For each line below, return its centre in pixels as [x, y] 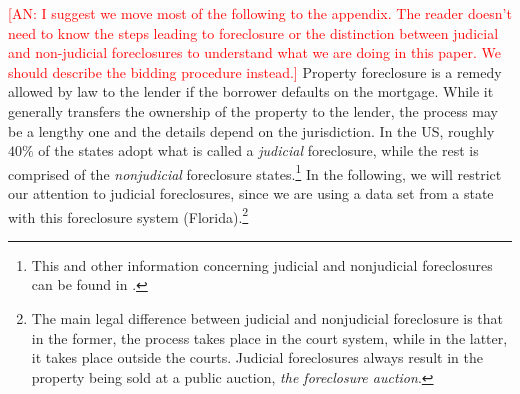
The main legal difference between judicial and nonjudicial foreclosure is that [267, 318]
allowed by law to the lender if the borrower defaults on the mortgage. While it [251, 91]
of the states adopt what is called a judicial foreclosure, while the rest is [258, 150]
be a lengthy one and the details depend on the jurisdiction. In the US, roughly [251, 130]
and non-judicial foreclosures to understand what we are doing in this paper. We [254, 52]
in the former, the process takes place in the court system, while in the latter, [269, 337]
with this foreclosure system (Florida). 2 [128, 215]
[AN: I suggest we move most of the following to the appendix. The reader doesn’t [260, 13]
